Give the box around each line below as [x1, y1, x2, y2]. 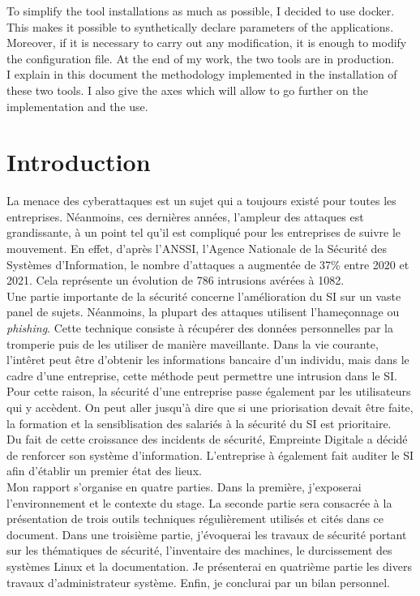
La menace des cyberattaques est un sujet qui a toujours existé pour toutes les [6, 192, 396, 209]
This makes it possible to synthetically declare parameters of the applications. [6, 18, 394, 35]
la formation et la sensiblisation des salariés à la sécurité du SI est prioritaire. [6, 414, 392, 431]
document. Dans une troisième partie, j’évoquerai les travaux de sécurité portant [6, 525, 407, 542]
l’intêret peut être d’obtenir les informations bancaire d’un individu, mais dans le [6, 351, 409, 368]
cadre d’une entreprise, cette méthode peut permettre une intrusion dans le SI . [6, 367, 397, 384]
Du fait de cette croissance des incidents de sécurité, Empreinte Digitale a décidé [6, 431, 408, 448]
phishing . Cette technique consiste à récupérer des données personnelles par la [6, 319, 393, 337]
